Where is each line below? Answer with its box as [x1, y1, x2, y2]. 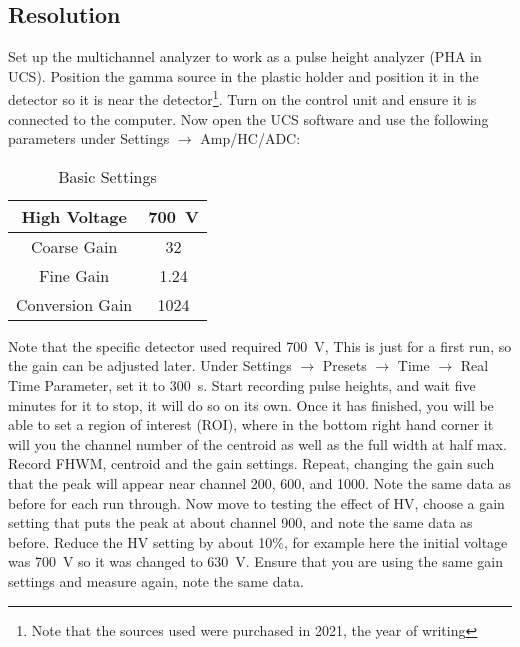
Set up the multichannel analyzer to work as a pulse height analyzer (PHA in [8, 46, 482, 67]
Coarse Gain [30, 234, 118, 258]
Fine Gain [39, 263, 110, 287]
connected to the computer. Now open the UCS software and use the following [8, 108, 489, 129]
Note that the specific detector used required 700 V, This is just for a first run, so [8, 335, 512, 356]
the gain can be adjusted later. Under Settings [8, 355, 292, 376]
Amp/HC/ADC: [200, 128, 301, 149]
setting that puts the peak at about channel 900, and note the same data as [8, 512, 473, 533]
